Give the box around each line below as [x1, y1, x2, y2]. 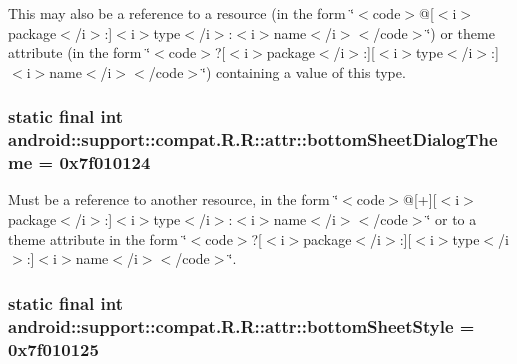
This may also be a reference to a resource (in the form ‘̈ [8, 3, 355, 23]
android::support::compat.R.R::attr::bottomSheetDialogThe [8, 127, 498, 152]
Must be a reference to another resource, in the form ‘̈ [8, 189, 339, 210]
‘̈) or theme [426, 22, 495, 43]
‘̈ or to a [426, 209, 477, 230]
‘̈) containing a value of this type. [202, 61, 406, 82]
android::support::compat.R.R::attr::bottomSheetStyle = [8, 313, 475, 338]
